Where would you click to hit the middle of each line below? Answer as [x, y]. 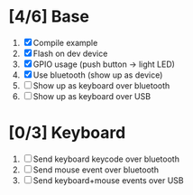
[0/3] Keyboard [67, 133]
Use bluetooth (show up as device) [98, 75]
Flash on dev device [70, 53]
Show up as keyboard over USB [92, 96]
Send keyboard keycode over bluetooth [106, 159]
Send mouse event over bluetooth [96, 170]
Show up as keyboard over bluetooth [101, 85]
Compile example [65, 42]
